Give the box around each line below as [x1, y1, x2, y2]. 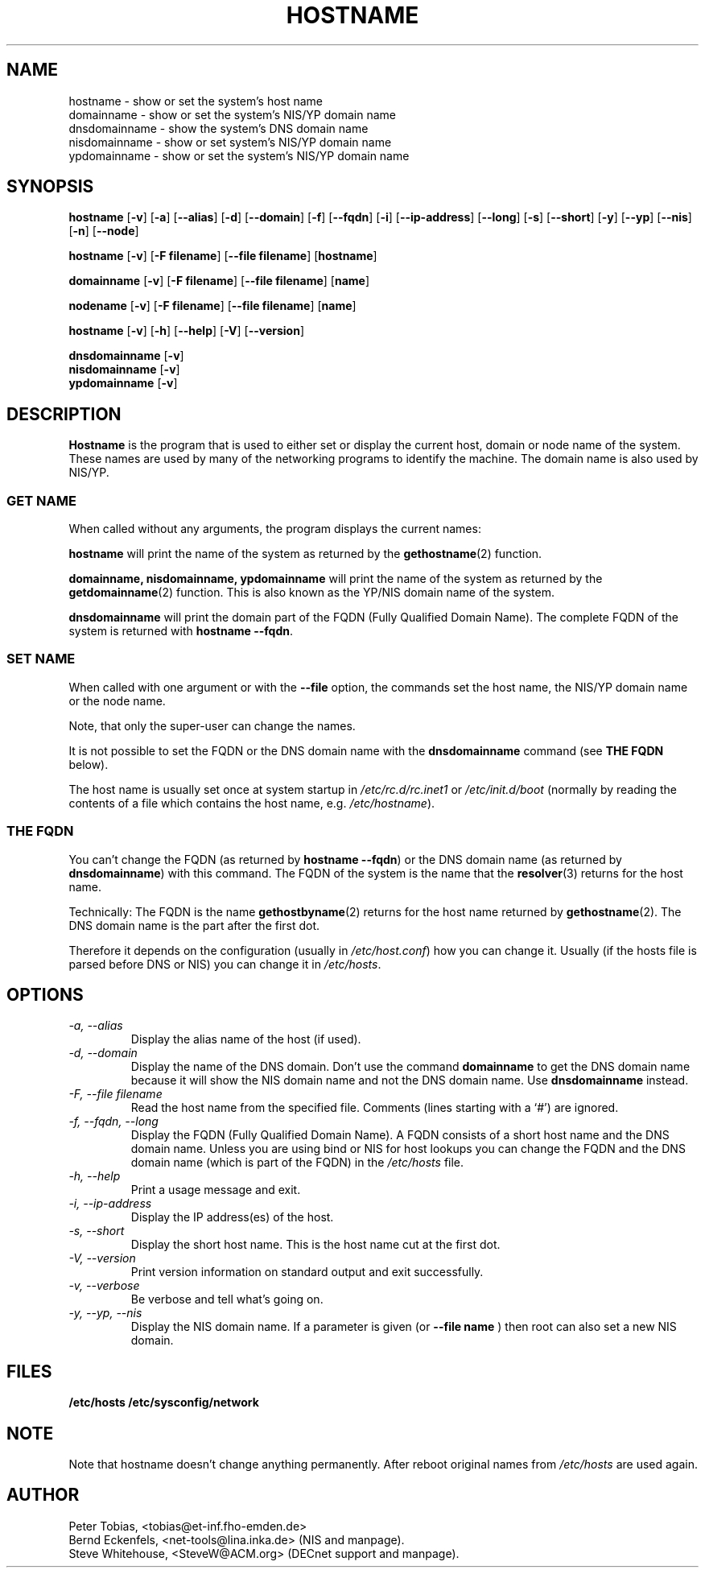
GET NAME [6, 492, 76, 509]
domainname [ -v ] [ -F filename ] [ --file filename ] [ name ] [68, 274, 369, 288]
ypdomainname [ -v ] [68, 376, 178, 390]
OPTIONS [6, 984, 84, 1005]
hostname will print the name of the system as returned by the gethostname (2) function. [68, 547, 542, 561]
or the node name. [68, 693, 166, 708]
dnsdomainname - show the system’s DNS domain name [68, 121, 369, 135]
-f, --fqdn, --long [68, 1114, 159, 1129]
